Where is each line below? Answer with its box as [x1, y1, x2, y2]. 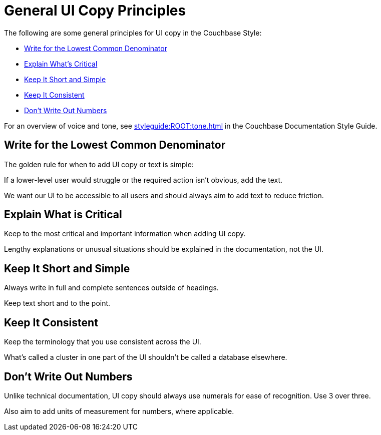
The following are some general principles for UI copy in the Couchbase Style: [4, 28, 262, 37]
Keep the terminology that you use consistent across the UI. [4, 337, 201, 346]
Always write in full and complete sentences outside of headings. [4, 283, 219, 292]
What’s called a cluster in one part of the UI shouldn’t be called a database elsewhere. [4, 353, 287, 362]
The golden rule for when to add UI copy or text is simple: [4, 160, 194, 169]
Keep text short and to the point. [4, 299, 111, 308]
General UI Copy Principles [4, 2, 186, 19]
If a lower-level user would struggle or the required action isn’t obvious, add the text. [4, 175, 283, 184]
